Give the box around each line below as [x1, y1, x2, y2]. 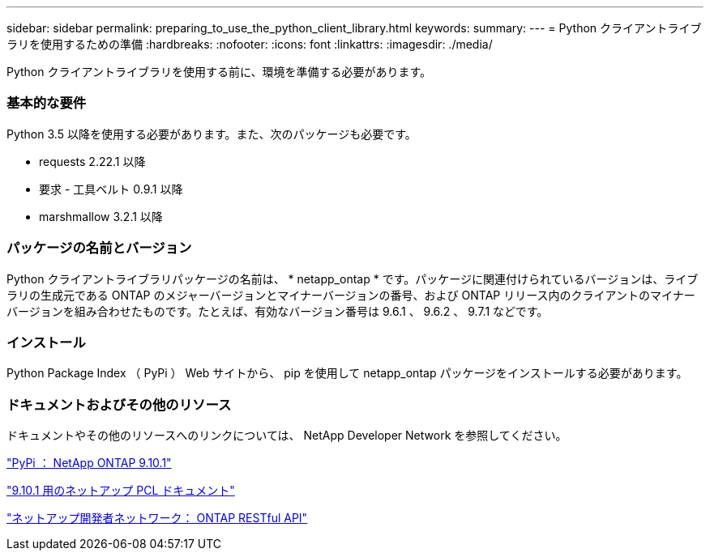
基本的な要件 [6, 95, 87, 112]
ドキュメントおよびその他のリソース [6, 396, 232, 413]
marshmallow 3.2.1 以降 [39, 209, 163, 223]
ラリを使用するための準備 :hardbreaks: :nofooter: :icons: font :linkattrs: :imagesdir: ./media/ [6, 37, 493, 51]
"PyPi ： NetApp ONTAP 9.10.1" [6, 456, 172, 470]
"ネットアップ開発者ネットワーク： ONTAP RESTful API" [6, 511, 308, 525]
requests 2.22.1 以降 [39, 154, 146, 168]
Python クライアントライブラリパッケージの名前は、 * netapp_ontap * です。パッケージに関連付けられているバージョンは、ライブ [6, 271, 699, 286]
